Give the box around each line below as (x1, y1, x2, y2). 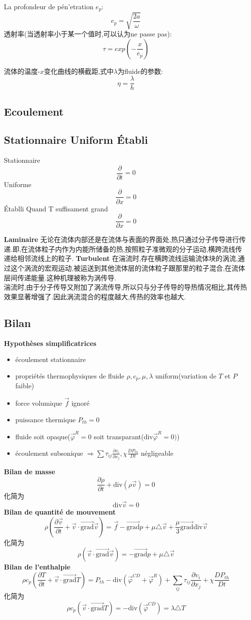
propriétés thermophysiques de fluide (15, 370, 125, 380)
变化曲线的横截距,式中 (44, 66, 114, 76)
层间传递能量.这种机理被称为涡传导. (4, 272, 116, 282)
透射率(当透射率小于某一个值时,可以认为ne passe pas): (4, 29, 172, 38)
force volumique (15, 398, 63, 408)
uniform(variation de (155, 370, 217, 380)
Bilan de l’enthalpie (4, 562, 71, 572)
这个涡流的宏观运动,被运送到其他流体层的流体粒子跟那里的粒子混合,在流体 (10, 262, 245, 273)
